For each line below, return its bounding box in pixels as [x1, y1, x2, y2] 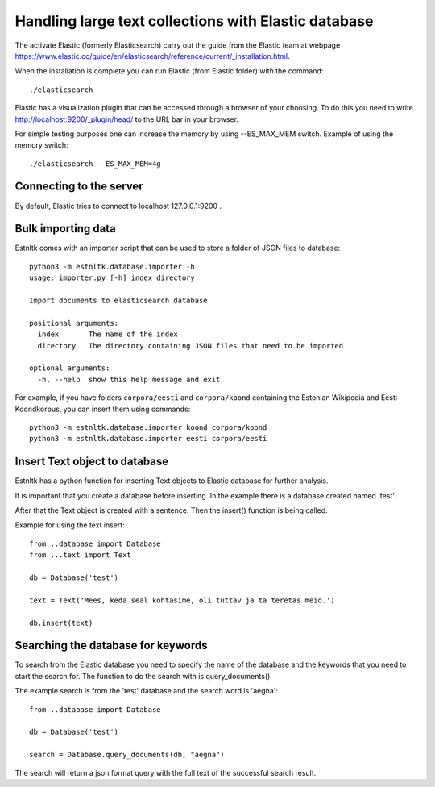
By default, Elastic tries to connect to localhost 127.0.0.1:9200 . [14, 201, 222, 210]
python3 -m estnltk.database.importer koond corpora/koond [29, 423, 267, 431]
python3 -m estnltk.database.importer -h [29, 262, 195, 271]
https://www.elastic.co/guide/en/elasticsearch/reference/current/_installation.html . [14, 51, 290, 60]
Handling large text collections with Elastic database [14, 12, 374, 30]
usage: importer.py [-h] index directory [29, 273, 195, 282]
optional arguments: [29, 364, 110, 373]
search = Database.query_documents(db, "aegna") [29, 750, 225, 760]
